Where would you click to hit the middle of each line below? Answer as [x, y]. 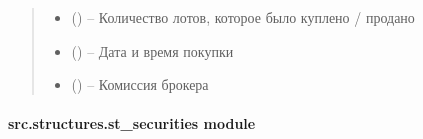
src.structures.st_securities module [132, 123]
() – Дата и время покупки [152, 50]
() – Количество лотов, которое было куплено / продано [243, 17]
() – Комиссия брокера [140, 84]
